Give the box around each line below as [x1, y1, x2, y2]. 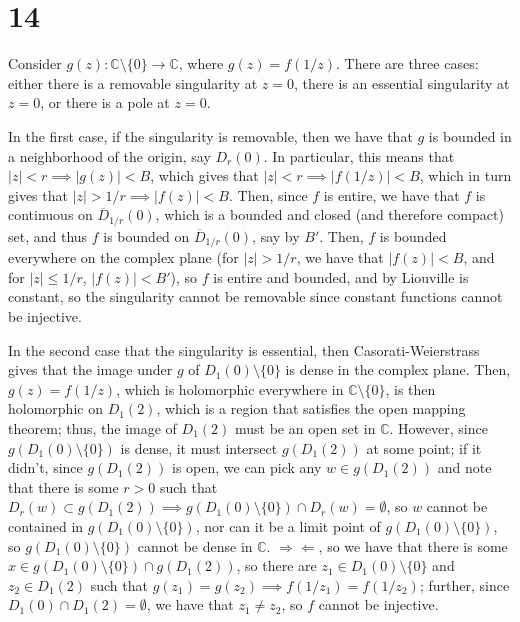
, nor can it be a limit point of [195, 515, 381, 536]
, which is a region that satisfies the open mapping [156, 398, 466, 419]
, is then [385, 378, 436, 399]
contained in [8, 515, 84, 536]
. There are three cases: [336, 53, 479, 74]
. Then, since [228, 184, 308, 205]
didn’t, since [8, 457, 83, 478]
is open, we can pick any [171, 457, 322, 478]
